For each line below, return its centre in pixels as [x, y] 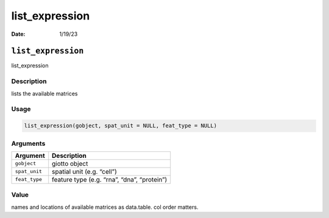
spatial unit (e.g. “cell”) [84, 171]
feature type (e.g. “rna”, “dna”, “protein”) [110, 179]
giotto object [70, 163]
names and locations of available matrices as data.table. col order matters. [105, 207]
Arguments [28, 143]
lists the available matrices [44, 94]
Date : [18, 34]
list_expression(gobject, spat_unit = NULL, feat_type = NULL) [121, 126]
